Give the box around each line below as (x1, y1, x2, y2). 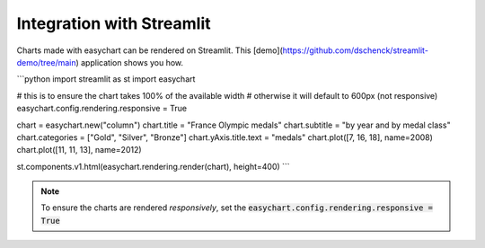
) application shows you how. (75, 57, 184, 67)
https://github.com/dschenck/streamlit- (282, 45, 428, 56)
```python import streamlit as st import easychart (16, 74, 196, 84)
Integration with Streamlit (16, 13, 211, 33)
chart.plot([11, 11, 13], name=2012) (16, 145, 143, 155)
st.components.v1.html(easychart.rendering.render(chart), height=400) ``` (16, 161, 291, 172)
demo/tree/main (16, 57, 76, 67)
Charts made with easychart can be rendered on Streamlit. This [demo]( (16, 45, 283, 56)
